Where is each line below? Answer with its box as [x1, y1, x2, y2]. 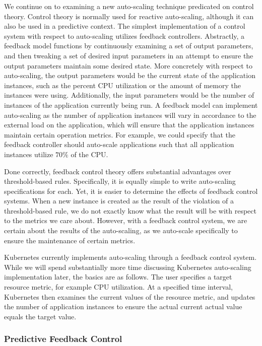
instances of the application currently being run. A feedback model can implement [4, 99, 258, 110]
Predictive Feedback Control [4, 332, 122, 345]
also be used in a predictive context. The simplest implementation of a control [4, 21, 245, 31]
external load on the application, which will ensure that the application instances [4, 119, 254, 130]
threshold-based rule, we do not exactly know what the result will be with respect [4, 205, 256, 216]
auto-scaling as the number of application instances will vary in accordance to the [4, 109, 256, 120]
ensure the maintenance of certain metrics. [4, 235, 136, 245]
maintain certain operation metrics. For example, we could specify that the [4, 129, 236, 140]
